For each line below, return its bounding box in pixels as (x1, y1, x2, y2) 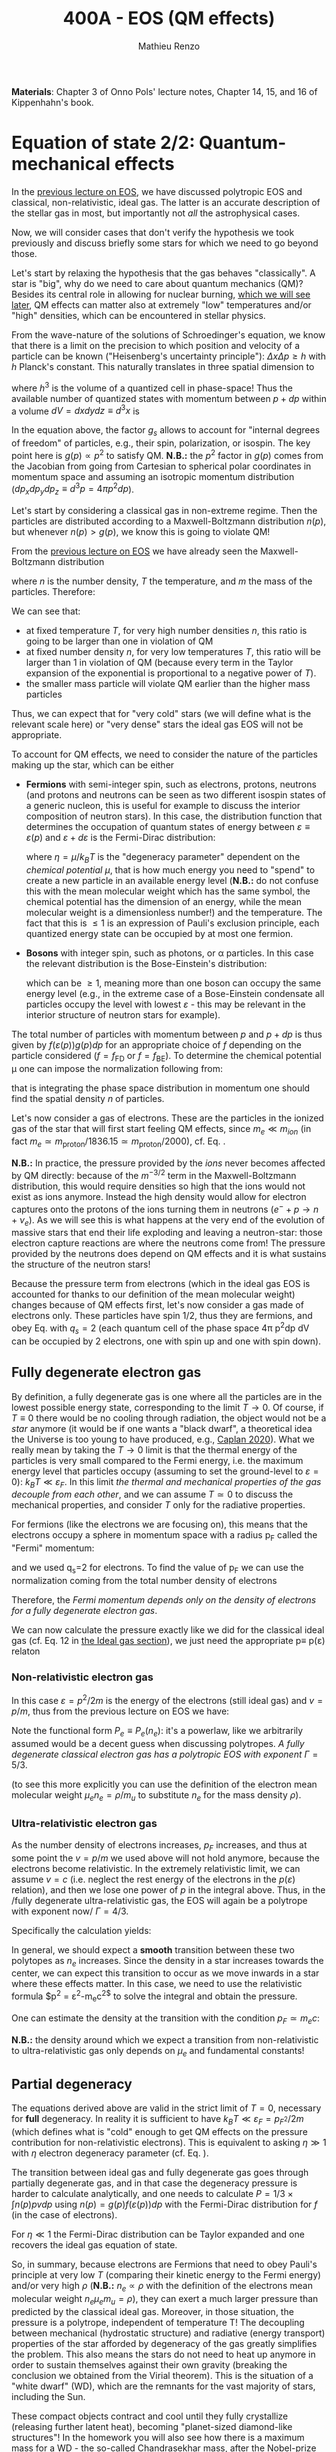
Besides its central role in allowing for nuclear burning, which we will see (11, 288, 311, 300)
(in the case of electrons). (11, 2209, 118, 2221)
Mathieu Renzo (137, 40, 201, 52)
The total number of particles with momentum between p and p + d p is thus (11, 1028, 323, 1040)
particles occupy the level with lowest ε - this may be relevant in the (25, 998, 306, 1010)
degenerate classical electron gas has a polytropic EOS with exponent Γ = (11, 1748, 319, 1760)
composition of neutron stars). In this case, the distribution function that (25, 810, 323, 822)
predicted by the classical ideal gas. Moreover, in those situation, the (11, 2305, 294, 2317)
